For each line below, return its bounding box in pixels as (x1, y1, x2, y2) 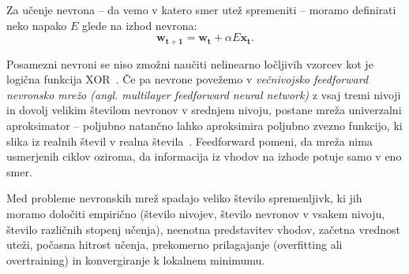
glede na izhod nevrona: (81, 17, 197, 33)
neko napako (6, 17, 67, 33)
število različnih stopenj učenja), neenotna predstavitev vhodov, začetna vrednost (6, 220, 401, 237)
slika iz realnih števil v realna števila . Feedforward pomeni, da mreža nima (6, 132, 373, 149)
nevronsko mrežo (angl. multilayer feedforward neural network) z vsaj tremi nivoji (6, 86, 401, 102)
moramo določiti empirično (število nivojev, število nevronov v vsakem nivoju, (6, 205, 385, 221)
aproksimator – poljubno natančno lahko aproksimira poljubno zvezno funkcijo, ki (6, 117, 403, 134)
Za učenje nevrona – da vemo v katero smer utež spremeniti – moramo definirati (6, 2, 396, 17)
